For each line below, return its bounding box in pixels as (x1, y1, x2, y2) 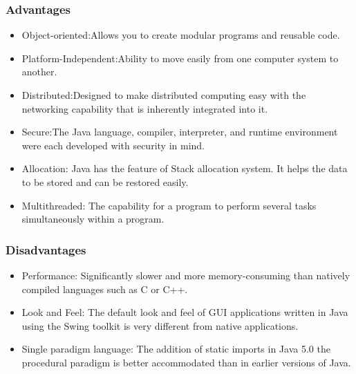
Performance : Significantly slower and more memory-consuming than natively (21, 268, 350, 282)
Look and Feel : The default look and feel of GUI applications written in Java (21, 305, 348, 319)
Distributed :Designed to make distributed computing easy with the (21, 88, 306, 102)
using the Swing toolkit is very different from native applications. (21, 318, 299, 333)
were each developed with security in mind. (21, 138, 205, 152)
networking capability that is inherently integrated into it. (21, 101, 268, 115)
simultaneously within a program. (21, 212, 165, 226)
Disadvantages (6, 241, 86, 258)
